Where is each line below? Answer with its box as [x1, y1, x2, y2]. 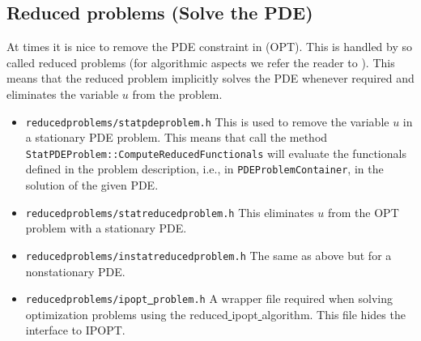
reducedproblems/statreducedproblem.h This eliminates [25, 203, 314, 220]
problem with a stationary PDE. [25, 220, 187, 237]
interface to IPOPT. [25, 322, 125, 339]
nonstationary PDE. [25, 262, 125, 279]
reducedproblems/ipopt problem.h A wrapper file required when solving [25, 290, 393, 307]
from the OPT [328, 203, 399, 220]
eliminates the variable [6, 85, 119, 102]
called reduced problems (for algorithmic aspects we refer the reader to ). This [6, 53, 395, 70]
